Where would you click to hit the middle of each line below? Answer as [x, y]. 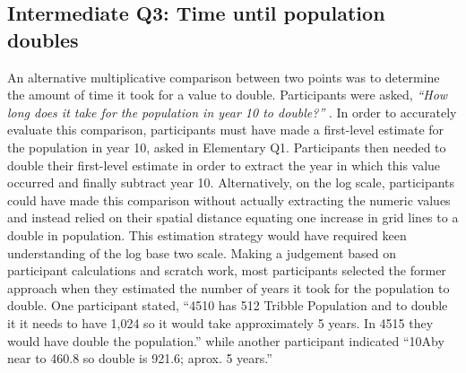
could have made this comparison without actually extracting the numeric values [229, 200]
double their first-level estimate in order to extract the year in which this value [224, 165]
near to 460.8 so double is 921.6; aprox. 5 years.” [140, 358]
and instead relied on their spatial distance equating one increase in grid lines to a [233, 217]
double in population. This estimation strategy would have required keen [207, 234]
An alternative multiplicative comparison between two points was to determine [224, 77]
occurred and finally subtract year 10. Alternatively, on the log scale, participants [231, 182]
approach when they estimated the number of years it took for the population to [229, 287]
